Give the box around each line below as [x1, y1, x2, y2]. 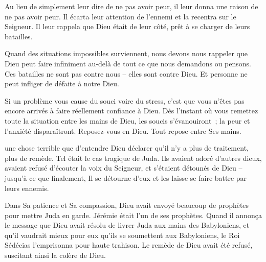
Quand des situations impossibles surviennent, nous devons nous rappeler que [5, 48, 248, 59]
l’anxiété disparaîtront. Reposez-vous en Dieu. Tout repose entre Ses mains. [5, 125, 241, 136]
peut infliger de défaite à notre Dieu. [5, 78, 119, 89]
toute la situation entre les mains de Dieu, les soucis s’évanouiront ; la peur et [5, 115, 250, 126]
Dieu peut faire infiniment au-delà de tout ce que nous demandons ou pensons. [5, 58, 252, 68]
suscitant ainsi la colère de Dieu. [5, 250, 106, 260]
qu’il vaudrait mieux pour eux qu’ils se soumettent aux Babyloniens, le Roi [5, 229, 240, 240]
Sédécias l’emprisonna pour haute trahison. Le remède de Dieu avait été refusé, [5, 240, 253, 250]
